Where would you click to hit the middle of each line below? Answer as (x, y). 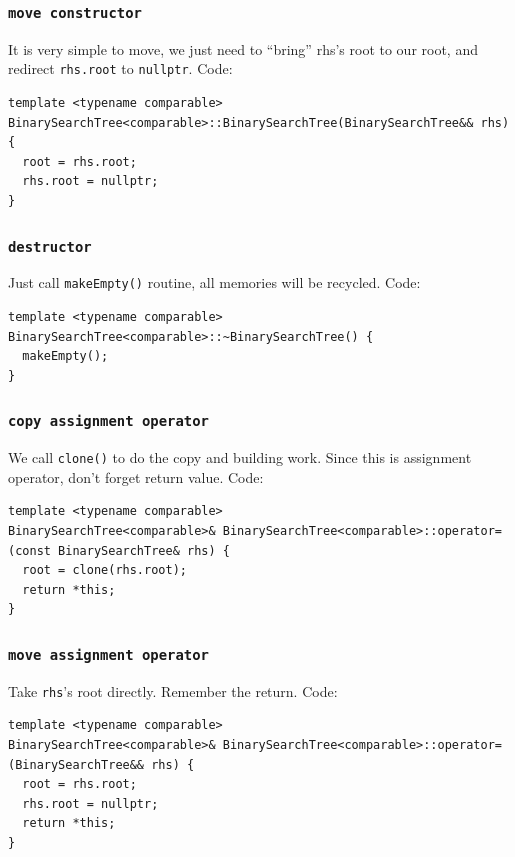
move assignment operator (108, 654)
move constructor (75, 12)
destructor (50, 246)
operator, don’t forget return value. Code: (136, 476)
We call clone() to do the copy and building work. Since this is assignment (240, 457)
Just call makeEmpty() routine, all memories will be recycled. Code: (214, 282)
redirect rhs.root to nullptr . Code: (120, 68)
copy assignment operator (108, 421)
